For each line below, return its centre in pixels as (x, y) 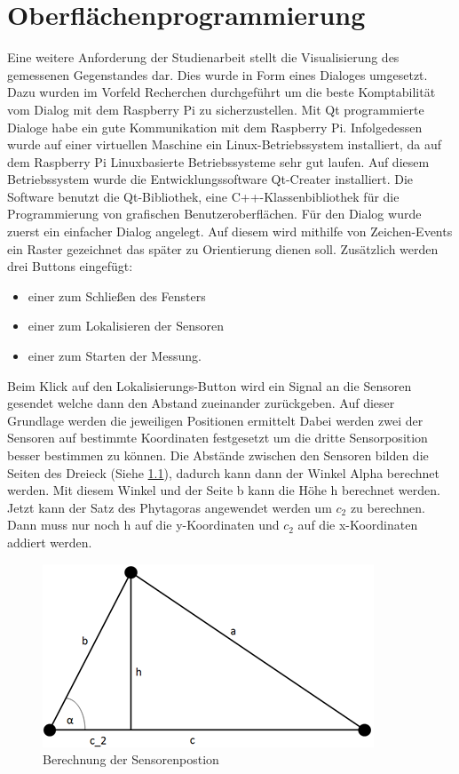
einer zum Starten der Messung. (115, 356)
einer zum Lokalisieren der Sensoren (126, 326)
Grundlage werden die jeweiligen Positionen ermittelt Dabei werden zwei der (215, 420)
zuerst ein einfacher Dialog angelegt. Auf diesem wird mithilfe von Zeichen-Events (230, 231)
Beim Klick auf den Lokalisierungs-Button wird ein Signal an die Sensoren (210, 385)
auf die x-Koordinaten (358, 525)
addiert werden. (50, 542)
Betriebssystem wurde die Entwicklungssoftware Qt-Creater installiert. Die (210, 179)
